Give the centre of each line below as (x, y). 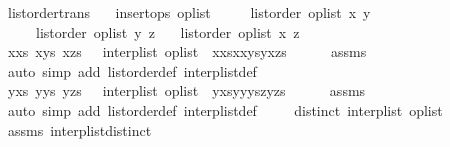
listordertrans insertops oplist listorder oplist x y (189, 12)
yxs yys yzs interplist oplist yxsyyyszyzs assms (186, 90)
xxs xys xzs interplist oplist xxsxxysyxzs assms (187, 51)
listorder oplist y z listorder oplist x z (167, 31)
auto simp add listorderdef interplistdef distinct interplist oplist (225, 109)
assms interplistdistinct (79, 129)
